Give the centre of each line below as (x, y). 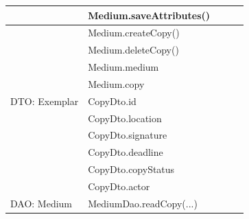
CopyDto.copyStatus (131, 169)
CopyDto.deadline (126, 152)
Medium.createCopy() (134, 33)
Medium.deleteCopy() (133, 50)
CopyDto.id (112, 101)
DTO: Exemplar (45, 101)
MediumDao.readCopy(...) (143, 203)
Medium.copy (116, 83)
